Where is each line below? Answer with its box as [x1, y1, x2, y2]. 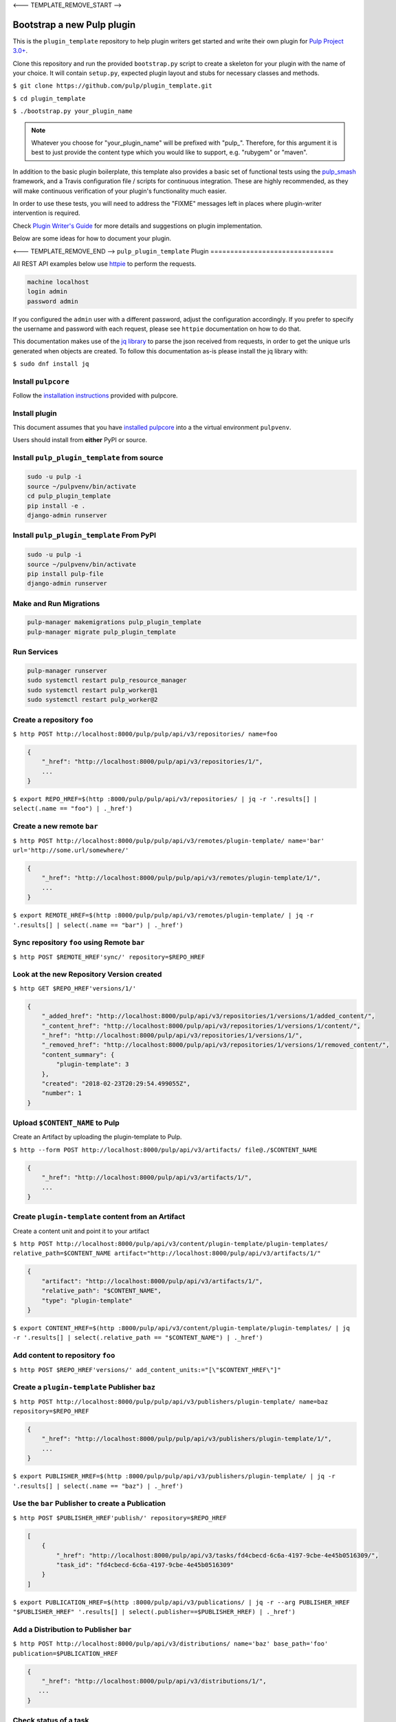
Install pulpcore [12, 377, 70, 386]
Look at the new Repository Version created [12, 970, 162, 979]
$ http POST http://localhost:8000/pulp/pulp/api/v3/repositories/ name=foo [12, 730, 278, 738]
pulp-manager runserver [27, 667, 108, 675]
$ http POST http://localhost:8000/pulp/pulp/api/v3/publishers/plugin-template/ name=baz [12, 1398, 329, 1405]
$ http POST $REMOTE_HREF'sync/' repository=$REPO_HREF [12, 953, 206, 961]
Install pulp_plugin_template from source [12, 453, 164, 462]
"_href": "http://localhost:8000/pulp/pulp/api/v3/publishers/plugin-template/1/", [41, 1435, 332, 1443]
